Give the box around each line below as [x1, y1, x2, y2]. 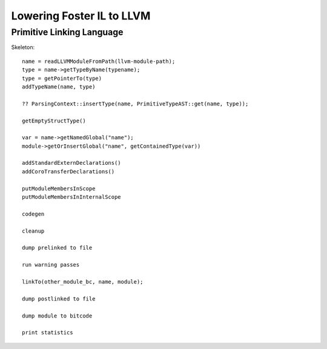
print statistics [22, 329, 73, 336]
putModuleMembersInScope [22, 185, 96, 192]
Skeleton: [11, 44, 35, 51]
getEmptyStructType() [22, 117, 86, 124]
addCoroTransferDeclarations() [22, 168, 115, 175]
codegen [22, 210, 45, 218]
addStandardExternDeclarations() [22, 159, 121, 167]
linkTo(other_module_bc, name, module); [22, 278, 144, 285]
